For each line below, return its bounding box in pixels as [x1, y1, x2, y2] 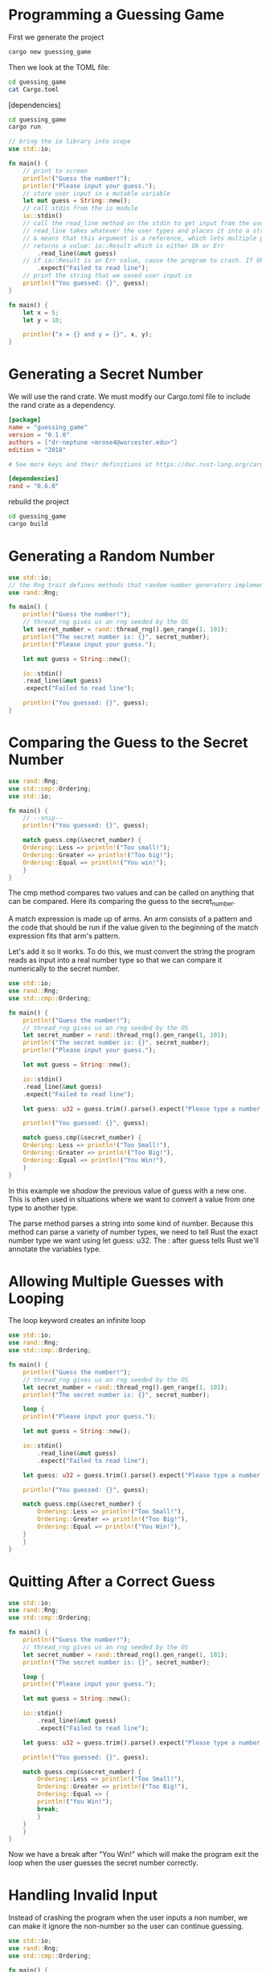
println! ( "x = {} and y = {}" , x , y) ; [22, 331, 153, 339]
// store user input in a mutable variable [22, 189, 171, 198]
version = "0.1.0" [8, 430, 70, 439]
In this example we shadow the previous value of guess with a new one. [8, 1185, 247, 1195]
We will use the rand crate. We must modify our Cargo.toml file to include [8, 392, 251, 401]
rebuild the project [8, 497, 70, 507]
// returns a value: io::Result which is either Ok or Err [22, 241, 225, 250]
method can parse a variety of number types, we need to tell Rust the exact [8, 1226, 259, 1236]
